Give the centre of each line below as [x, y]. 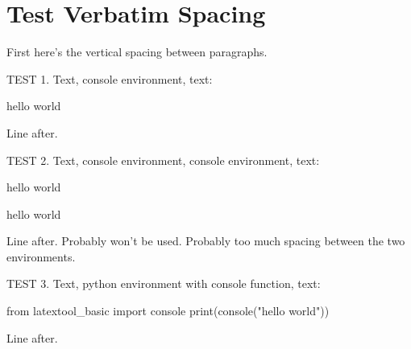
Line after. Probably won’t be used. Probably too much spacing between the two [206, 241]
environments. [41, 256]
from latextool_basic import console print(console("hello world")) [168, 311]
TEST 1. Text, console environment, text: [110, 78]
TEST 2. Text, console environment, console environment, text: [163, 160]
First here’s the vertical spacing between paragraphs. [137, 52]
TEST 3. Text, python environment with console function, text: [164, 283]
